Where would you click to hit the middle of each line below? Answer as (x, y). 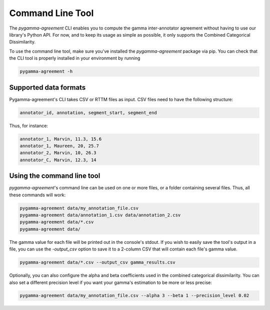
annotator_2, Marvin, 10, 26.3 (58, 153)
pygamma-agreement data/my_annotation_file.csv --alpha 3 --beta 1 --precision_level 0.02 (134, 296)
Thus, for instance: (29, 126)
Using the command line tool (55, 176)
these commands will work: (37, 195)
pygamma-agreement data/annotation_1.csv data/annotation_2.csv (100, 215)
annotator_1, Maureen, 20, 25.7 (59, 146)
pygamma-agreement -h (46, 72)
